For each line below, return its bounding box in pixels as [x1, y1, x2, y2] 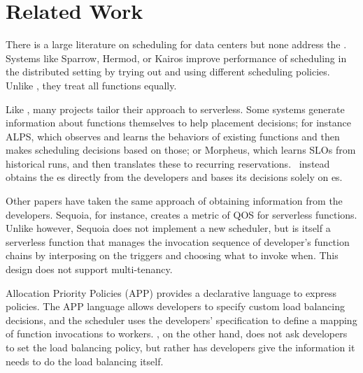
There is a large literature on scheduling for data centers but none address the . [6, 37, 347, 52]
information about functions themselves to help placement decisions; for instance [6, 115, 352, 130]
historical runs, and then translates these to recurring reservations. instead [6, 156, 330, 170]
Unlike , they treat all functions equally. [6, 78, 177, 92]
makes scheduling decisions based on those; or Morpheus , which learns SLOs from [6, 142, 356, 157]
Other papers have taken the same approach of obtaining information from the [6, 193, 343, 208]
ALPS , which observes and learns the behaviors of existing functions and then [6, 129, 340, 143]
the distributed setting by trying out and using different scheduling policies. [6, 64, 330, 79]
